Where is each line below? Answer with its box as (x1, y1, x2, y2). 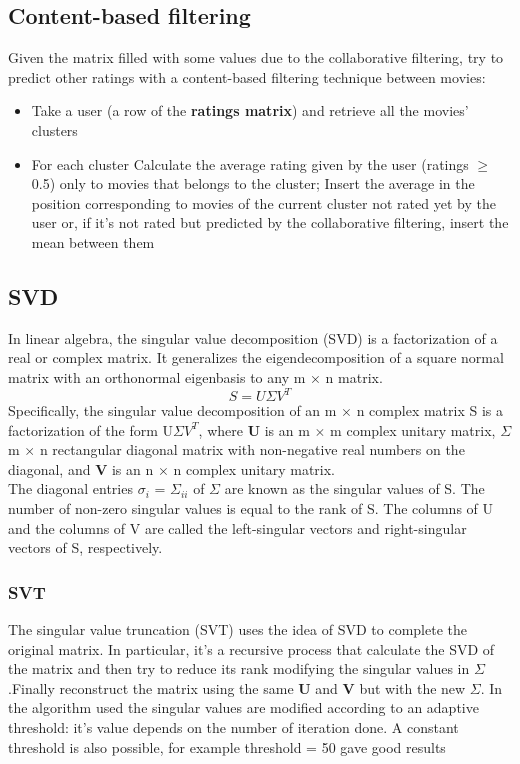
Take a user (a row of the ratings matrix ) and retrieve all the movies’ (31, 100, 469, 121)
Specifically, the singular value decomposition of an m (8, 400, 337, 421)
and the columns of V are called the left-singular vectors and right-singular (8, 517, 467, 538)
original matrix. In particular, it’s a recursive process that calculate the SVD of (8, 638, 495, 659)
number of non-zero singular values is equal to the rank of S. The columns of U (8, 498, 494, 518)
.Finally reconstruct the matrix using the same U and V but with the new (8, 677, 466, 698)
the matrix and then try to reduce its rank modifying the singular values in (8, 658, 470, 679)
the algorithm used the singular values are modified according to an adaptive (8, 697, 479, 718)
